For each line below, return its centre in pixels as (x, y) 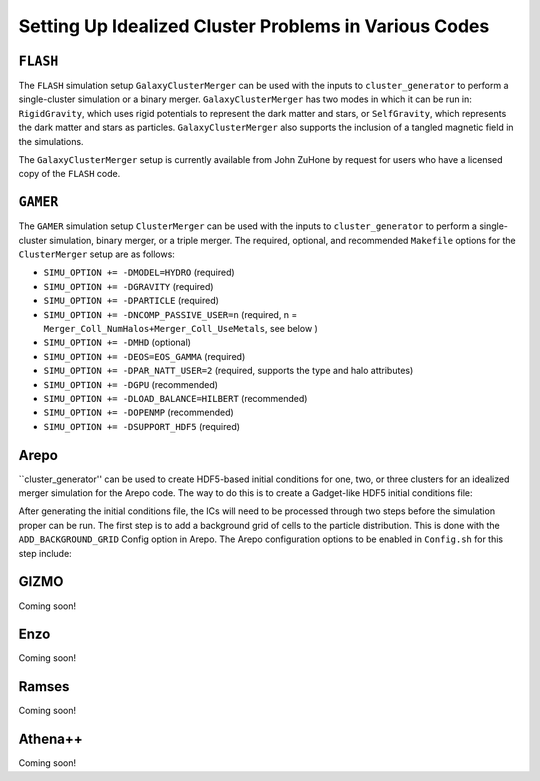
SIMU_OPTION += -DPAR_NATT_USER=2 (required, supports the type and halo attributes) (228, 371)
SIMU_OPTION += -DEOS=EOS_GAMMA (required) (144, 356)
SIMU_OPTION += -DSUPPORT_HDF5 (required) (141, 426)
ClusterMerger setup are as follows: (96, 254)
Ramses (44, 686)
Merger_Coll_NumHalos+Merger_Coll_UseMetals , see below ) (181, 329)
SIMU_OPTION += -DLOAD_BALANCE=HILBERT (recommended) (175, 398)
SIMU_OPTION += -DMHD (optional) (117, 342)
